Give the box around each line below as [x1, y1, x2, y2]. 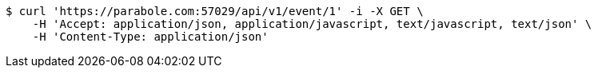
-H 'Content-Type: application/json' [32, 30, 269, 43]
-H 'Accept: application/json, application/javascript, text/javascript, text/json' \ [32, 18, 592, 30]
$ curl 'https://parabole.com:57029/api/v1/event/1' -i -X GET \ [6, 5, 424, 18]
